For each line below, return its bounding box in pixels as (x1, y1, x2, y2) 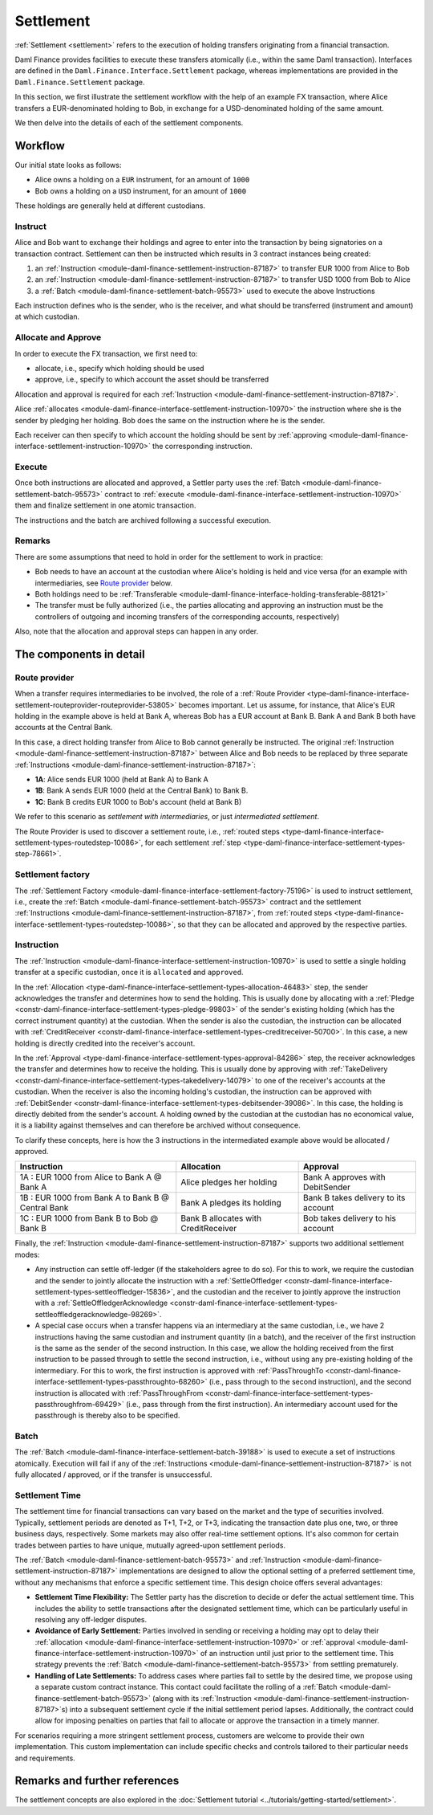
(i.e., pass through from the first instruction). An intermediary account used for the (125, 1399, 399, 1409)
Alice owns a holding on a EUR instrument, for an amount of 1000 (34, 175, 250, 185)
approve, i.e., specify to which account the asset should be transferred (34, 374, 269, 385)
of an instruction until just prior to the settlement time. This (200, 1649, 395, 1658)
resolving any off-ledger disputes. (34, 1614, 148, 1624)
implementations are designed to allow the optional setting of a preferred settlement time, (119, 1566, 416, 1576)
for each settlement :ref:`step (144, 838, 242, 847)
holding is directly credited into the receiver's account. (14, 1038, 196, 1048)
